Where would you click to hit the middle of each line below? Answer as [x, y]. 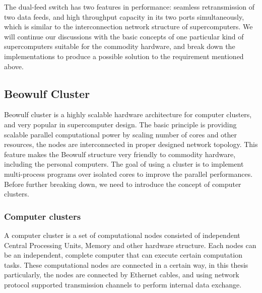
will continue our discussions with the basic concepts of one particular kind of [124, 36]
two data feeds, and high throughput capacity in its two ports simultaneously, [124, 16]
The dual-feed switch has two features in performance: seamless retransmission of [129, 7]
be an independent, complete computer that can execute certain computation [123, 255]
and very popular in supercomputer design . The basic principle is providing [120, 124]
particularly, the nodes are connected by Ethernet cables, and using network [122, 275]
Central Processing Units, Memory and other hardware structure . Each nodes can [130, 245]
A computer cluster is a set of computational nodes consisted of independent [122, 235]
